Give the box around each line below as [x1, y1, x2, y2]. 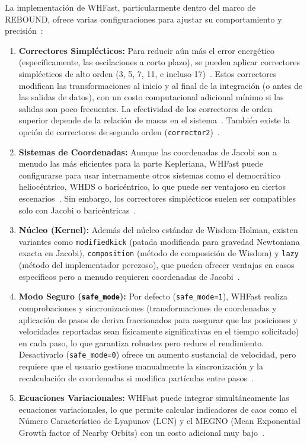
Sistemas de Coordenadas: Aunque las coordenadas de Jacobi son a [18, 145, 277, 158]
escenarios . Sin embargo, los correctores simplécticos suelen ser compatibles [18, 192, 296, 204]
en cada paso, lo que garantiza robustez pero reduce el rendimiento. [18, 336, 264, 349]
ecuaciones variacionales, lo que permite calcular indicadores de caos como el [18, 403, 297, 415]
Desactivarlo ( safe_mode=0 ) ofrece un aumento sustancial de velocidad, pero [18, 348, 296, 361]
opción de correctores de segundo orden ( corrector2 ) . [18, 125, 220, 138]
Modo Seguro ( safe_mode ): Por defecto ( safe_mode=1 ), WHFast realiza [18, 290, 287, 302]
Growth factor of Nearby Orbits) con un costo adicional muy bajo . [18, 426, 265, 438]
